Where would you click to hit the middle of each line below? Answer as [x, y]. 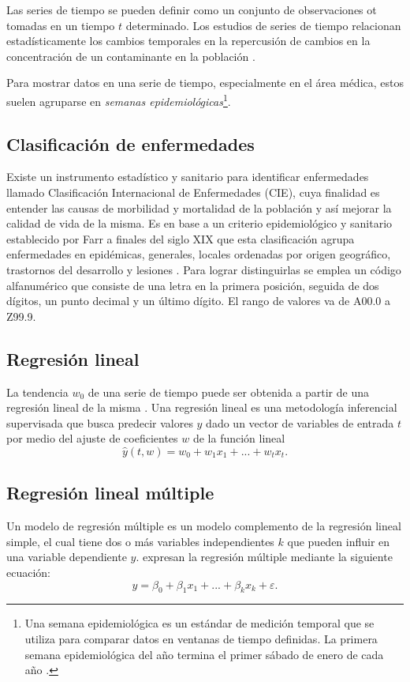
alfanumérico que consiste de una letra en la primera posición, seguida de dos [193, 285]
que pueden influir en [339, 541]
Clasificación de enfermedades [130, 143]
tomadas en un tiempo [61, 25]
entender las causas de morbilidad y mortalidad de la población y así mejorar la [199, 207]
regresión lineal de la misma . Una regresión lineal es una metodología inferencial [202, 407]
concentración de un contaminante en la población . [131, 56]
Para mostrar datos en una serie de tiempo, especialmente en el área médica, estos [205, 83]
